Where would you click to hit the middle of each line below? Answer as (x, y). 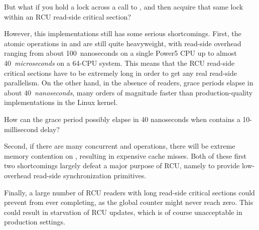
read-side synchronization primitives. (90, 175)
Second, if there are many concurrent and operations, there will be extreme (120, 146)
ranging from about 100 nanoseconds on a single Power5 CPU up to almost (120, 53)
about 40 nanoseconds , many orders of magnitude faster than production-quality (128, 92)
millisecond (21, 129)
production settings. (35, 222)
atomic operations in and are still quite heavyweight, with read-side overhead (123, 43)
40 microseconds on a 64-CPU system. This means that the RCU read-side (119, 63)
